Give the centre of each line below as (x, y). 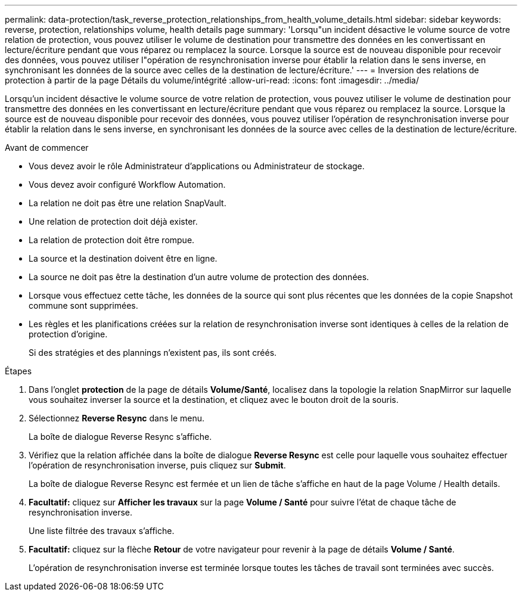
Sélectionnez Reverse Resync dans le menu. (117, 418)
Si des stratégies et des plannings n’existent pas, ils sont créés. (153, 353)
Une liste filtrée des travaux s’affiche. (102, 531)
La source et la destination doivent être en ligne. (123, 258)
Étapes (18, 371)
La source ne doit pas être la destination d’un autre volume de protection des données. (199, 277)
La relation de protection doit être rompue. (112, 240)
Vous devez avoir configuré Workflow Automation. (127, 184)
